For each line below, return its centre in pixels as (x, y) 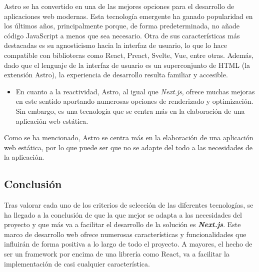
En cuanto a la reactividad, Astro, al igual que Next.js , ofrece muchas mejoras (135, 91)
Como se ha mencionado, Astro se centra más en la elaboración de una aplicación (129, 137)
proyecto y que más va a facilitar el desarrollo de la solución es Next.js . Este (122, 224)
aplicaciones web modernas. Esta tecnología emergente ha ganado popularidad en (128, 16)
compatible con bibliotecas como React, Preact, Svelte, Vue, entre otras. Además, (129, 55)
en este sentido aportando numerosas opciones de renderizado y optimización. (134, 101)
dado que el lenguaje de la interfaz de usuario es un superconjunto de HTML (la (127, 65)
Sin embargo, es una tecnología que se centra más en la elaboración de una (130, 111)
